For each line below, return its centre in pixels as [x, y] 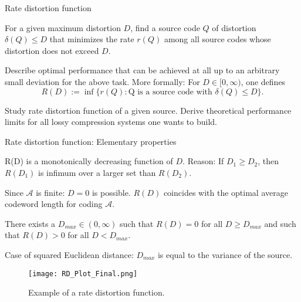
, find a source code [165, 27]
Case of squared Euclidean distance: [69, 254]
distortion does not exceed [52, 50]
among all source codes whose [217, 39]
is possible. [111, 192]
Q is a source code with [170, 92]
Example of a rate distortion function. [97, 292]
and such [280, 223]
